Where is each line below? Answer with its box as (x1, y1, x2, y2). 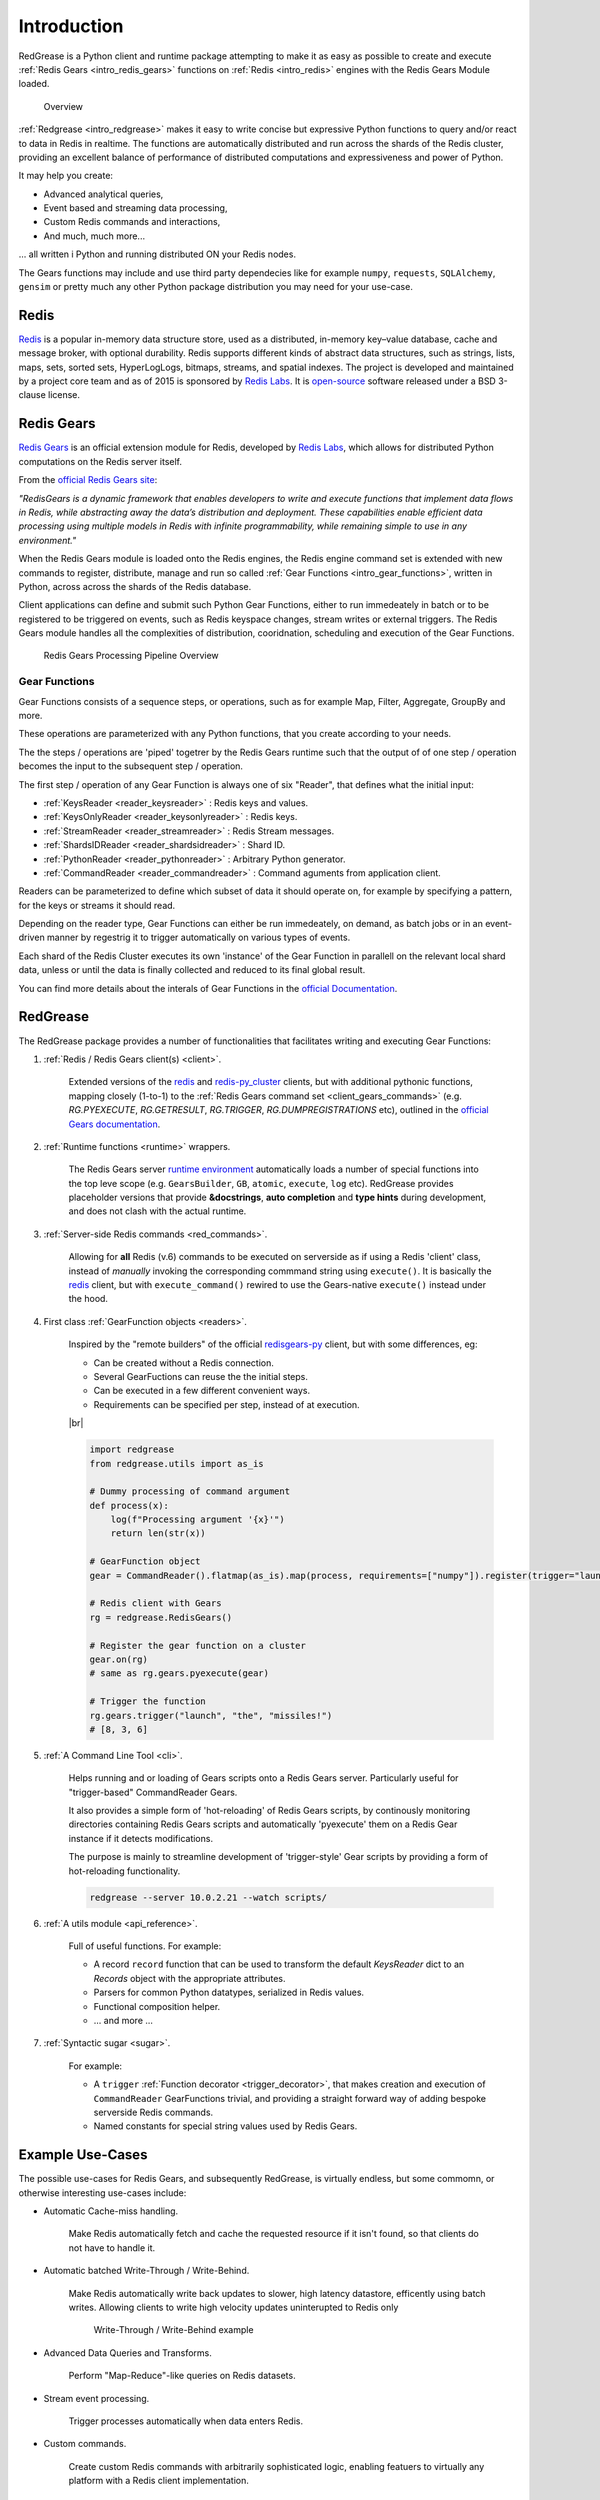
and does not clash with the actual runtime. (68, 1205, 247, 1217)
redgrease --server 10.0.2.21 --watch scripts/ (89, 1891, 327, 1903)
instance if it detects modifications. (68, 1832, 214, 1844)
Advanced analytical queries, (43, 188, 164, 200)
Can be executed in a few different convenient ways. (93, 1385, 310, 1397)
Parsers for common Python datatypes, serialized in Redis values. (93, 1986, 365, 1999)
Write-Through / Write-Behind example (93, 2324, 254, 2336)
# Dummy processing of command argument (89, 1486, 290, 1497)
